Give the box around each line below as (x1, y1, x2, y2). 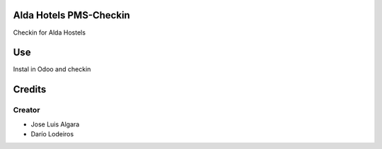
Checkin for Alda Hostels (13, 28, 86, 37)
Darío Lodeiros (30, 129, 74, 138)
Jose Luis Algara (30, 120, 80, 129)
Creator (13, 105, 40, 115)
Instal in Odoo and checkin (13, 65, 91, 73)
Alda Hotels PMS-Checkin (13, 9, 130, 21)
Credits (13, 83, 47, 95)
